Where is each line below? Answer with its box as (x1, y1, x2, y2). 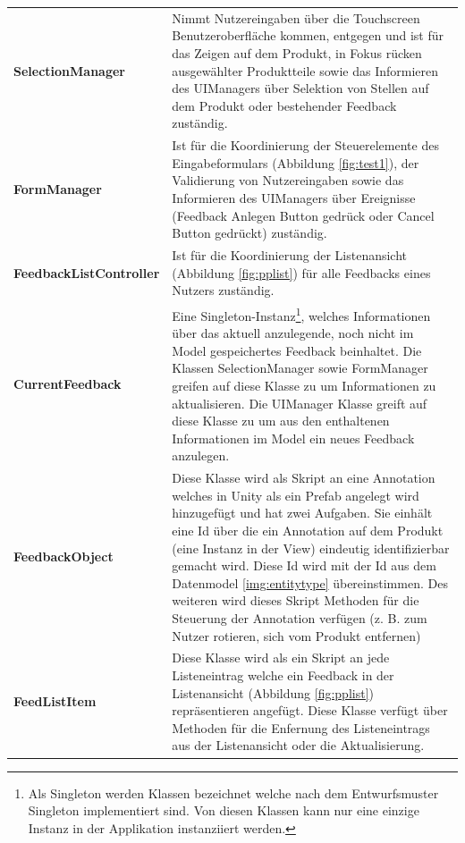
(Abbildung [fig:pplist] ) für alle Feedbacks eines (172, 263, 431, 282)
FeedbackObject (13, 547, 114, 566)
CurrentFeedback (13, 375, 122, 393)
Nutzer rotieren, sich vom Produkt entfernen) (172, 626, 421, 645)
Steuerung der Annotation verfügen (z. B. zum (172, 609, 427, 627)
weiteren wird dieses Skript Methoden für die (172, 591, 419, 610)
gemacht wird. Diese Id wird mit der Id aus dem (172, 556, 436, 575)
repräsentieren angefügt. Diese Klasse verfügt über (172, 701, 448, 720)
